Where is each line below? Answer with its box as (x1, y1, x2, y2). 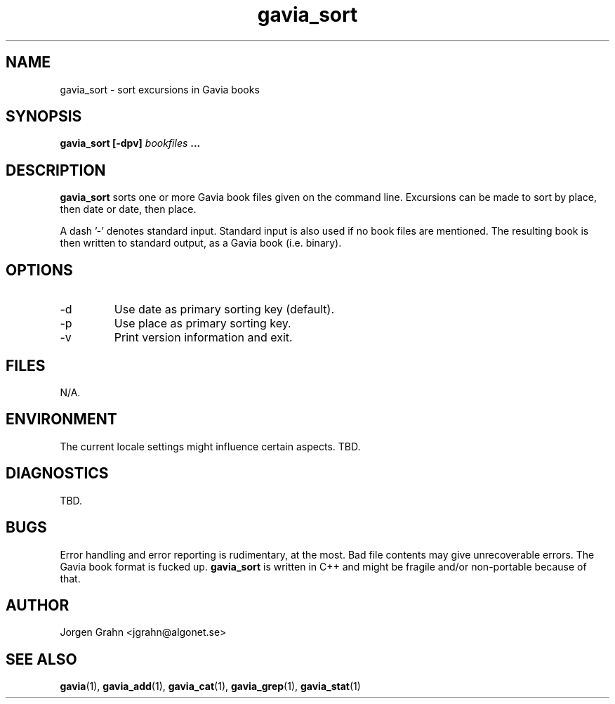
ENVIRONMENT (6, 410, 117, 429)
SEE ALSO (6, 650, 77, 668)
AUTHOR (6, 596, 70, 614)
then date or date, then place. (60, 203, 197, 216)
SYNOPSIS (6, 107, 82, 126)
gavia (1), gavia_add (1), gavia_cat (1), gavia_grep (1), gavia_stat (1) (60, 680, 361, 693)
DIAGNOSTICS (6, 464, 109, 483)
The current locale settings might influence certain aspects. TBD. (60, 440, 361, 452)
